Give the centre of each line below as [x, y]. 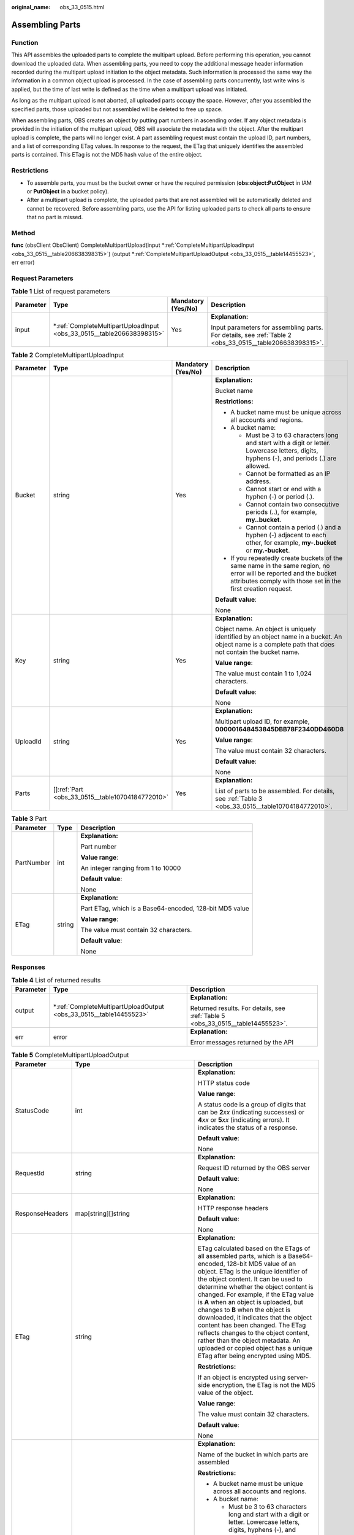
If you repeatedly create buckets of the [287, 558]
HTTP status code [224, 1082]
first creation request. [262, 588]
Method [23, 233]
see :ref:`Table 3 [239, 798]
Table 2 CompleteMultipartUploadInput [68, 355]
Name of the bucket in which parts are [253, 1454]
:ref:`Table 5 [208, 1016]
